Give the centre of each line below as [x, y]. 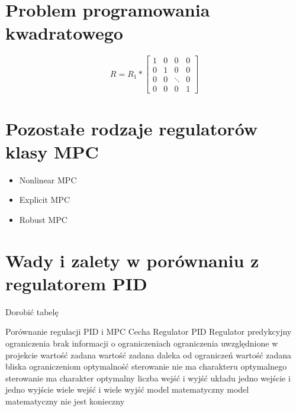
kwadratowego [64, 33]
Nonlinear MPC [48, 179]
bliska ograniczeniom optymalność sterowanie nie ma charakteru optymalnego [146, 366]
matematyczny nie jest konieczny [65, 401]
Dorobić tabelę [32, 311]
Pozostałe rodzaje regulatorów [132, 128]
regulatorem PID [76, 283]
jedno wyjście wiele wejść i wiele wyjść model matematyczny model [127, 389]
